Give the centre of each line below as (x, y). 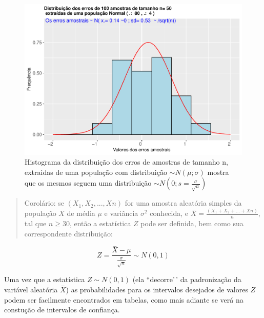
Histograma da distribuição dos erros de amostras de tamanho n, (126, 162)
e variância (121, 213)
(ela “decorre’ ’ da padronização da (187, 279)
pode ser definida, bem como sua (192, 223)
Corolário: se (44, 203)
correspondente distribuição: (68, 233)
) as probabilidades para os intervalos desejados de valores (157, 290)
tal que (35, 223)
